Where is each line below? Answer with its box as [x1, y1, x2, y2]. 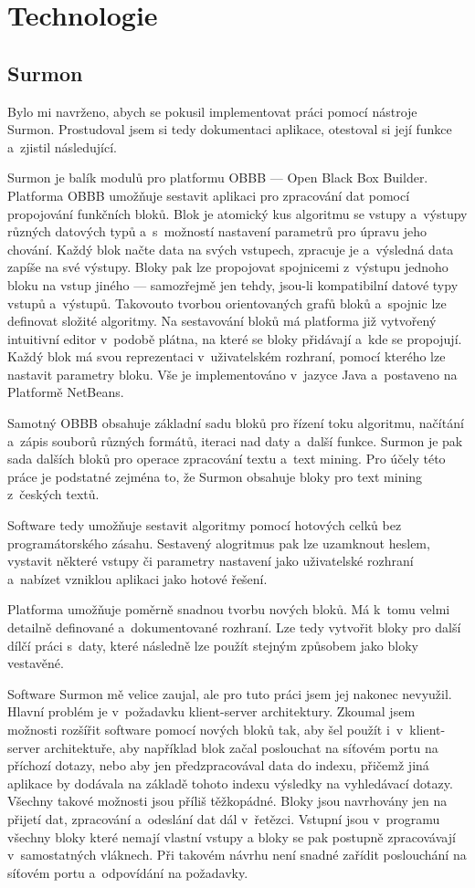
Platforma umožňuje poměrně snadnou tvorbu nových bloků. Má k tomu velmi [7, 600, 450, 619]
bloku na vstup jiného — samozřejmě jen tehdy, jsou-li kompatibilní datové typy [7, 275, 459, 294]
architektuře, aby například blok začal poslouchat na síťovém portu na [44, 737, 438, 757]
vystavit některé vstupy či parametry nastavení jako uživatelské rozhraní [7, 551, 414, 570]
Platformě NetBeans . [7, 382, 124, 402]
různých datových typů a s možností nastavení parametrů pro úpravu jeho [7, 222, 427, 241]
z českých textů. [7, 485, 100, 504]
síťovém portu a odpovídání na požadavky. [7, 862, 248, 882]
